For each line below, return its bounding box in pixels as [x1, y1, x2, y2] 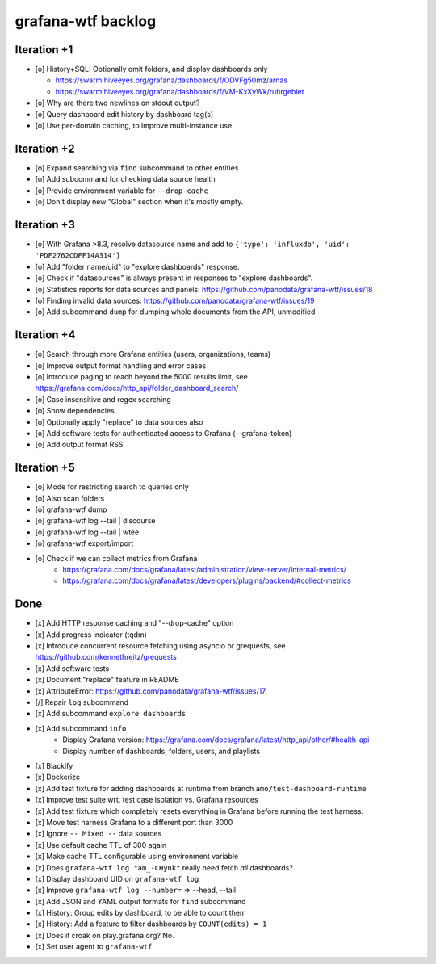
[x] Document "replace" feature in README [35, 675, 179, 685]
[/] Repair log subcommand [35, 698, 129, 707]
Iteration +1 [15, 43, 73, 57]
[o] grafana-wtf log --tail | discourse [35, 516, 157, 526]
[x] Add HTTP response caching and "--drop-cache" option [35, 618, 234, 628]
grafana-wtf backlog [15, 12, 157, 30]
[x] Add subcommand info [35, 723, 127, 733]
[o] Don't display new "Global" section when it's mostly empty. [35, 197, 244, 207]
